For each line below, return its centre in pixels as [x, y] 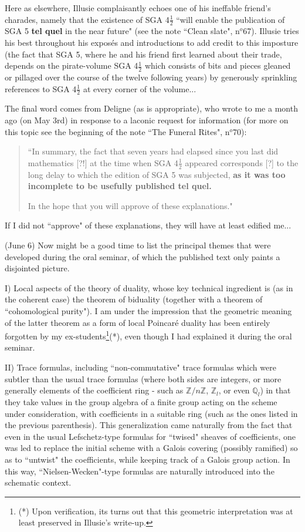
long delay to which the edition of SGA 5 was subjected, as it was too [157, 174]
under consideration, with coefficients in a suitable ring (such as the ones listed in [151, 413]
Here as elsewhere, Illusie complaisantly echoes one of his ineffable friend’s [138, 8]
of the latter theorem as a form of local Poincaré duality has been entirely [138, 322]
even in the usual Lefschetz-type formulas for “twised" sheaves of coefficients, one [150, 436]
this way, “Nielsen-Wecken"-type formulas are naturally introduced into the [140, 471]
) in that [275, 390]
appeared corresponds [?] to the [242, 162]
